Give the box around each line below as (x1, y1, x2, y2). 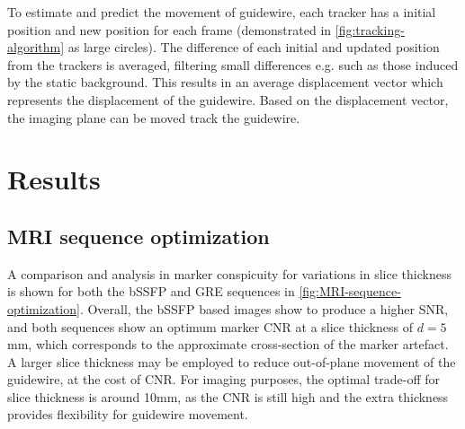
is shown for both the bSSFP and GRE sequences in (7, 282, 295, 301)
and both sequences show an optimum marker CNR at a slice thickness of (7, 317, 414, 336)
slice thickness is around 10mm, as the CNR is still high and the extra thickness (7, 387, 449, 406)
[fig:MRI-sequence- (299, 282, 401, 301)
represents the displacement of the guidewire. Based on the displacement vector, (7, 90, 449, 109)
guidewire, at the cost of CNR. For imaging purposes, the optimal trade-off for (7, 370, 441, 389)
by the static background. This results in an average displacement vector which (7, 73, 443, 92)
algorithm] (7, 38, 65, 57)
